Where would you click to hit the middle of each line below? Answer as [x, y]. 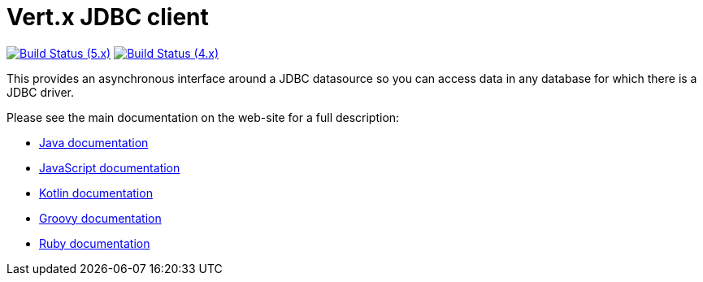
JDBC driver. [40, 92]
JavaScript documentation [110, 167]
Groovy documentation [100, 218]
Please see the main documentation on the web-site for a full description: [203, 117]
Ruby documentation [95, 243]
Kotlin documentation [96, 193]
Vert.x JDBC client [108, 17]
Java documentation [94, 142]
